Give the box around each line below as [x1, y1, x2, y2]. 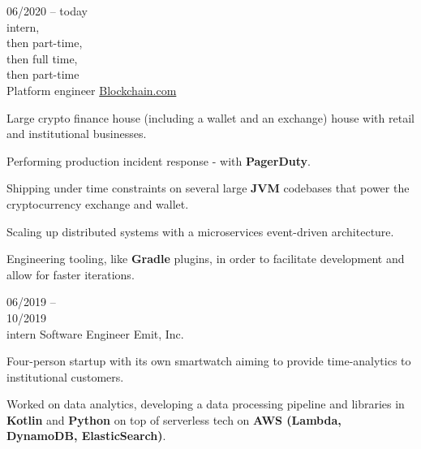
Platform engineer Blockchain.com [6, 81, 177, 98]
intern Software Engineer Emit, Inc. [6, 325, 184, 342]
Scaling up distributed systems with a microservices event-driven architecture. [6, 222, 394, 240]
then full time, [6, 50, 78, 67]
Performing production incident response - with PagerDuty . [6, 152, 311, 169]
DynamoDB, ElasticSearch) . [6, 427, 166, 444]
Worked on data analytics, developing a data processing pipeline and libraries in [6, 395, 405, 412]
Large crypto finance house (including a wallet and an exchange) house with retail [6, 109, 415, 126]
